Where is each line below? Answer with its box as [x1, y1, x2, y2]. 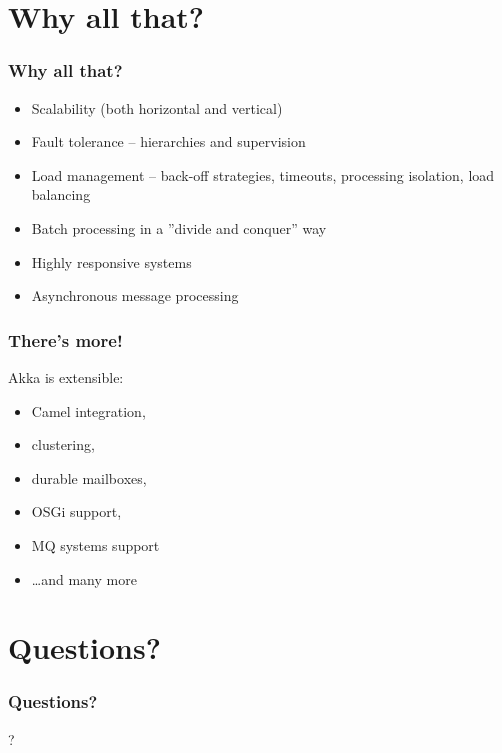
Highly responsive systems [31, 251, 192, 272]
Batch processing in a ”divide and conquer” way [31, 217, 327, 238]
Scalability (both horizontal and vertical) [31, 97, 283, 118]
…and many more [31, 568, 137, 589]
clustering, [31, 434, 95, 455]
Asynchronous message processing [31, 285, 239, 306]
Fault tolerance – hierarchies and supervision [31, 131, 306, 152]
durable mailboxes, [31, 467, 147, 488]
